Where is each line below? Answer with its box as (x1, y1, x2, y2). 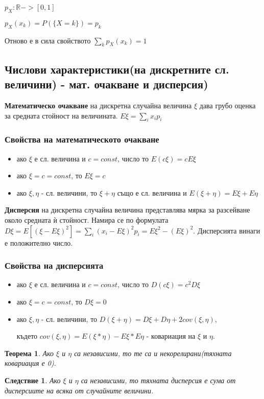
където (16, 331, 38, 341)
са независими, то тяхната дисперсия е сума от (81, 374, 236, 385)
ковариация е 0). (5, 358, 56, 368)
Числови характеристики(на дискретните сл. (5, 61, 229, 77)
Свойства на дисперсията (5, 259, 104, 272)
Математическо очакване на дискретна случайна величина (5, 100, 192, 110)
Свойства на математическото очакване (5, 133, 159, 146)
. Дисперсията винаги (193, 225, 260, 236)
